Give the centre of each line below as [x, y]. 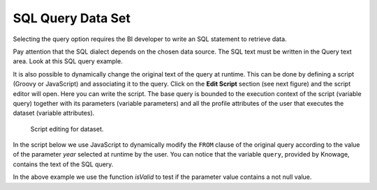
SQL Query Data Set [72, 18]
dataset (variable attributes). [54, 113]
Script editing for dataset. [67, 129]
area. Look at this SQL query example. [68, 61]
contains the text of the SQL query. [63, 164]
